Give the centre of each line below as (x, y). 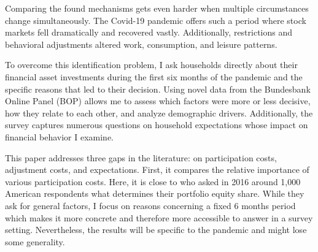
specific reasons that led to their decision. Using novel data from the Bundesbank (158, 89)
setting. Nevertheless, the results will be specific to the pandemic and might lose (156, 230)
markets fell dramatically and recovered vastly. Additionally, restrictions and (149, 32)
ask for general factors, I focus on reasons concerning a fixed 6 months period (150, 205)
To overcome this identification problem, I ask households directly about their (151, 65)
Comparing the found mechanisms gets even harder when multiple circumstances (157, 8)
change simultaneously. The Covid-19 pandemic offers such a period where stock (156, 20)
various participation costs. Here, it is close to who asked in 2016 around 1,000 (153, 181)
